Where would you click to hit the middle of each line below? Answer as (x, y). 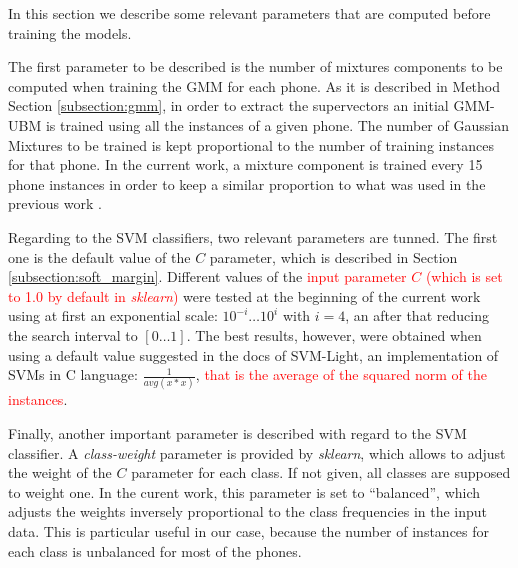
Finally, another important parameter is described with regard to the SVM (237, 433)
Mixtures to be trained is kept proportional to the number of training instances (251, 144)
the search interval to (73, 334)
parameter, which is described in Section (333, 256)
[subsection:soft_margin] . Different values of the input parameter (207, 276)
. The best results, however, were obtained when (334, 334)
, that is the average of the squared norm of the (341, 374)
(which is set (464, 276)
